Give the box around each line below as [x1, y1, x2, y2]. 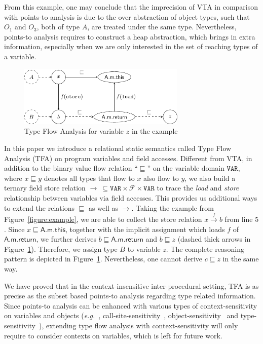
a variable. [4, 51, 36, 61]
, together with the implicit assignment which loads [65, 223, 225, 234]
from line [224, 214, 253, 224]
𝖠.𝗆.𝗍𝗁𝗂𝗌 [40, 226, 66, 234]
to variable [127, 243, 161, 254]
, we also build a [184, 172, 236, 183]
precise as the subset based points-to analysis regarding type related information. [4, 290, 256, 301]
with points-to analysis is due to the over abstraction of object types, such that [4, 11, 250, 22]
